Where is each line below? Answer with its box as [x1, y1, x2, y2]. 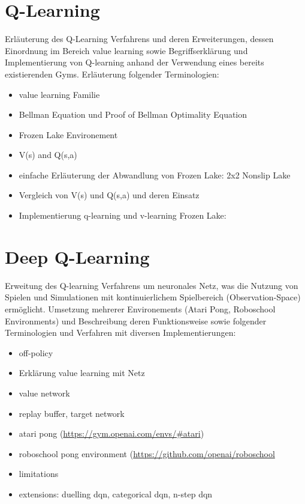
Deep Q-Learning [5, 244, 150, 269]
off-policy [19, 346, 53, 359]
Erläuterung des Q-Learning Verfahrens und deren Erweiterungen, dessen [5, 32, 274, 45]
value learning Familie [19, 88, 100, 100]
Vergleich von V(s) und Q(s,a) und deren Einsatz [19, 189, 200, 201]
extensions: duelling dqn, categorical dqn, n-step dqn [19, 487, 213, 500]
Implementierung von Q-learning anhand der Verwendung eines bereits [5, 56, 264, 68]
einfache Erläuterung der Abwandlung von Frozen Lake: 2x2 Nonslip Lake [19, 168, 291, 181]
